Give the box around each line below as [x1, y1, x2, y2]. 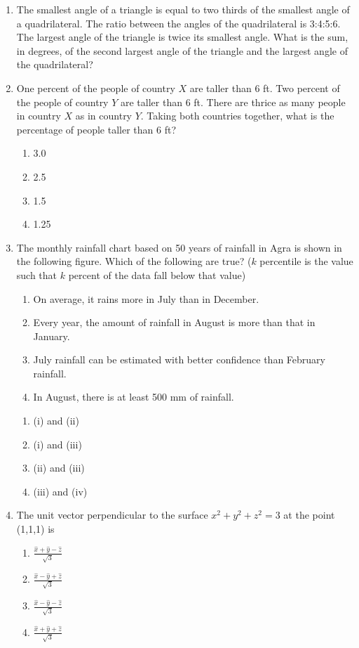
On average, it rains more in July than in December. [33, 291, 259, 306]
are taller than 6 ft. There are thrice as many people [120, 94, 346, 109]
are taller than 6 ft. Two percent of [189, 80, 340, 95]
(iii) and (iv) [33, 484, 88, 498]
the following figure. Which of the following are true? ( [16, 254, 252, 268]
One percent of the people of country [16, 80, 175, 95]
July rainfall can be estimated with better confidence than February [33, 352, 325, 367]
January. [33, 328, 70, 343]
